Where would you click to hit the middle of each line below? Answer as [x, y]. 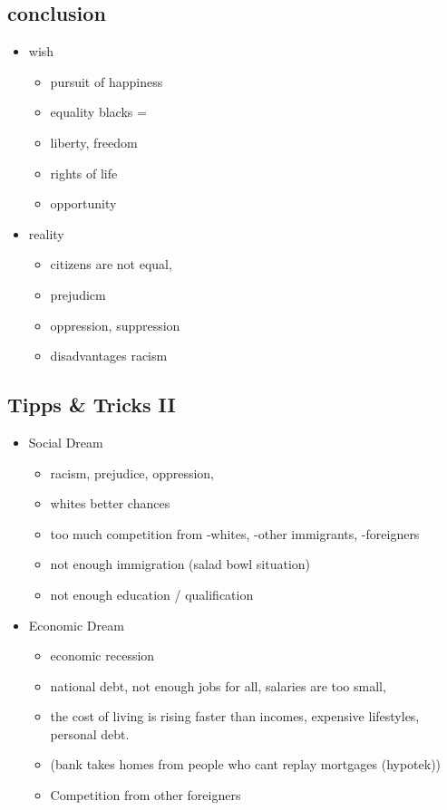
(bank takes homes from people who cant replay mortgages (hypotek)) [246, 764]
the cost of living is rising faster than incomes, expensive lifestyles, [235, 716]
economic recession [102, 656]
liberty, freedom [94, 142]
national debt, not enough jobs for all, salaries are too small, [218, 685]
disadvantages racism [109, 356]
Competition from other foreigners [146, 795]
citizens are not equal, [111, 264]
